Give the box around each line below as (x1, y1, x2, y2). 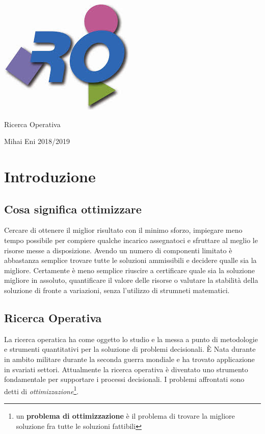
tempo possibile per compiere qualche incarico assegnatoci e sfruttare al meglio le (4, 234, 258, 245)
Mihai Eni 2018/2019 (4, 136, 70, 147)
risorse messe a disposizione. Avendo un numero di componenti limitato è (4, 245, 232, 255)
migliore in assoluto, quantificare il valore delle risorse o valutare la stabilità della (4, 275, 258, 285)
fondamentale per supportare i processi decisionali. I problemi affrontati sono (4, 374, 245, 384)
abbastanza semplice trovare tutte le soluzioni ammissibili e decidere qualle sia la (4, 255, 257, 266)
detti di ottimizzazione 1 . (4, 384, 79, 396)
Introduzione (4, 165, 96, 186)
